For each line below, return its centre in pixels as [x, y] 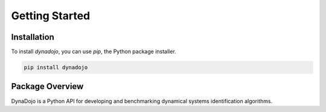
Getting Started [51, 16]
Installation [33, 37]
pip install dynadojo [56, 67]
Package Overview [47, 86]
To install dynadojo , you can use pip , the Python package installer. [94, 52]
